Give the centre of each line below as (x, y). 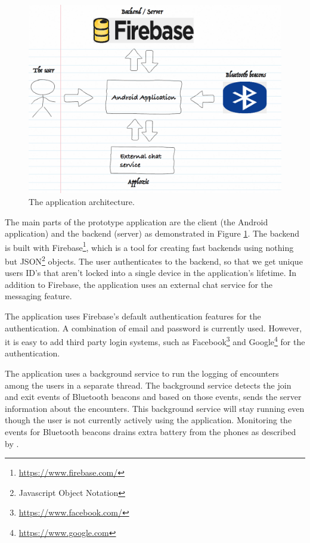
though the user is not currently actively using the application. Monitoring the (148, 420)
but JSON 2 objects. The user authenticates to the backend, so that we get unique (154, 260)
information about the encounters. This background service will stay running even (155, 408)
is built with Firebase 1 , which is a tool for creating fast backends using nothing (149, 246)
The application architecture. (82, 201)
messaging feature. (38, 296)
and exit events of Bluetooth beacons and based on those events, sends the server (153, 397)
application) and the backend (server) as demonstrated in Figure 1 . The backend (152, 233)
